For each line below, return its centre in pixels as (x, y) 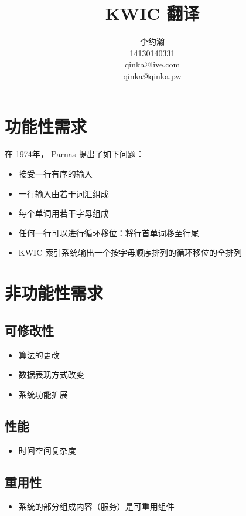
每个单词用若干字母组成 (64, 213)
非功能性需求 (54, 293)
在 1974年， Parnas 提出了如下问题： (74, 154)
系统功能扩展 (43, 394)
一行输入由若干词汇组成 (64, 193)
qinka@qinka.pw (152, 75)
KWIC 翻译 (152, 13)
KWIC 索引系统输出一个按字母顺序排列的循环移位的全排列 (130, 252)
